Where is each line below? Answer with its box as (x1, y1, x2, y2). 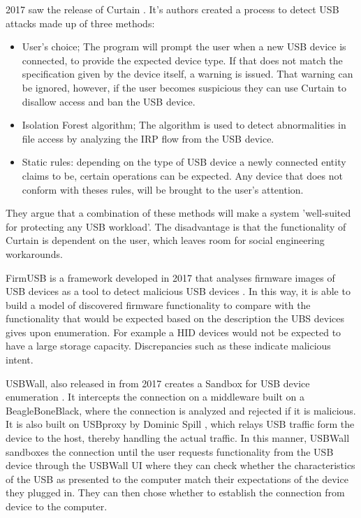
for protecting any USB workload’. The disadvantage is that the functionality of (6, 219, 346, 233)
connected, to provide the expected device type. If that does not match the (22, 52, 343, 67)
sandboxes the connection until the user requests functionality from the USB (6, 444, 334, 459)
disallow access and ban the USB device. (22, 94, 196, 108)
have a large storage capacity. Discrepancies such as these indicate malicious (6, 338, 331, 353)
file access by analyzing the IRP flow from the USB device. (22, 131, 274, 145)
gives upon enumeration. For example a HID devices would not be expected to (6, 324, 341, 339)
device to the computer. (6, 499, 108, 513)
